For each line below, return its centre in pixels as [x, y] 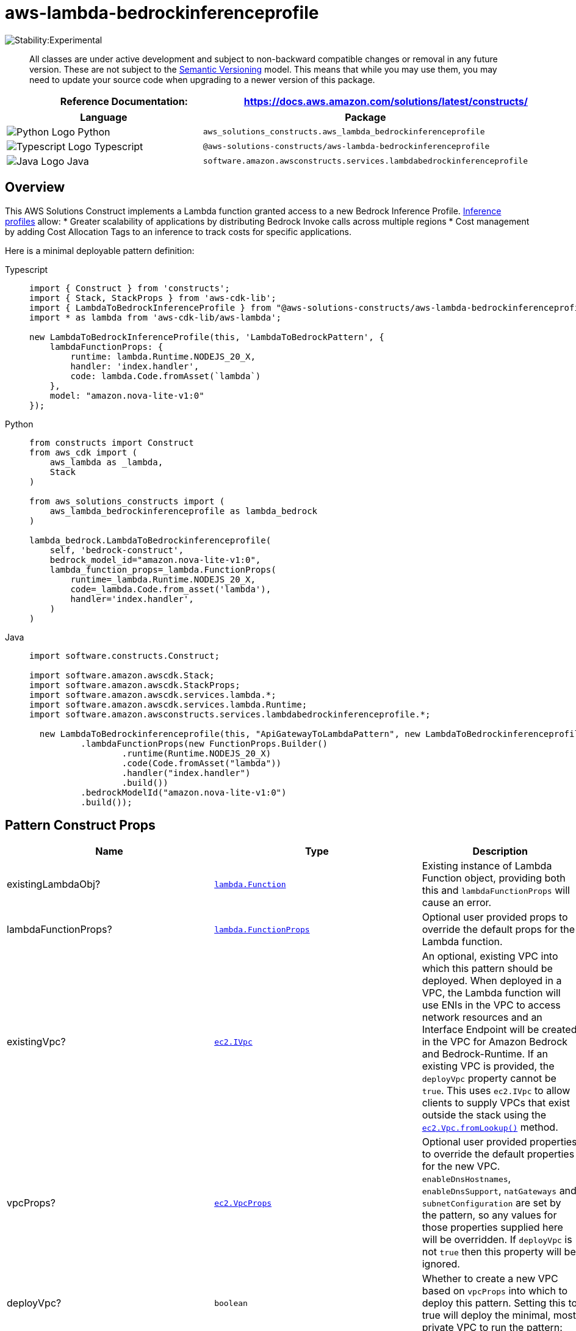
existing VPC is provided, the [488, 1066]
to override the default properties [498, 1154]
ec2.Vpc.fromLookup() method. [490, 1127]
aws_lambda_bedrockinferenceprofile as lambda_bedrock [184, 511]
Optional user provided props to [495, 917]
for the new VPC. [461, 1166]
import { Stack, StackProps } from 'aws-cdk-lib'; [153, 298]
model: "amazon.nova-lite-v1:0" [127, 395]
